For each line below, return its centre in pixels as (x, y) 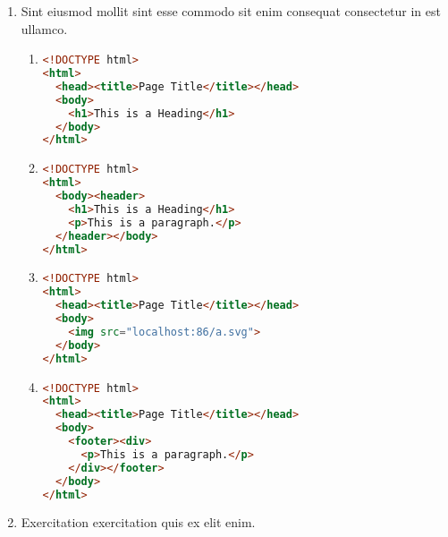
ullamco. (44, 28)
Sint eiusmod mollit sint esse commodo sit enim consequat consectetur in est (231, 11)
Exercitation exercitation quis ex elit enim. (138, 522)
